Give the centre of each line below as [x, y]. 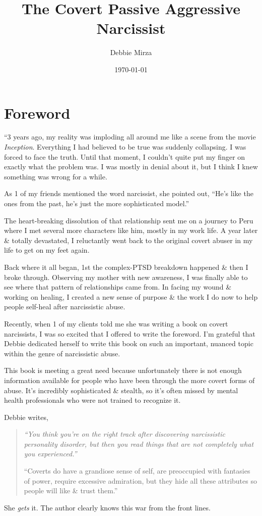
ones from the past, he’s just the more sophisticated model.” [97, 203]
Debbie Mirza [131, 52]
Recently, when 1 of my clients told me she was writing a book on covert [116, 323]
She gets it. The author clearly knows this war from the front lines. [107, 507]
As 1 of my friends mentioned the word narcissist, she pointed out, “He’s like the [129, 193]
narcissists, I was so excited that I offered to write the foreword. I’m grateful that [130, 333]
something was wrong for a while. [56, 176]
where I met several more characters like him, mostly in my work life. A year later [131, 230]
